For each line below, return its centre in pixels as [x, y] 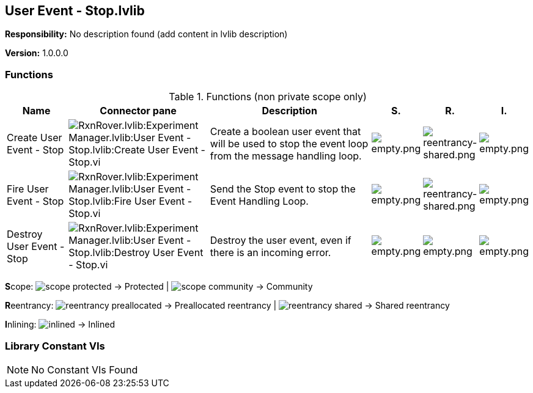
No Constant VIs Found [85, 369]
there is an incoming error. [270, 253]
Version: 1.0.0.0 [37, 53]
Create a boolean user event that [285, 132]
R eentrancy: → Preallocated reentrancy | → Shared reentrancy [227, 306]
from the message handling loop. [286, 156]
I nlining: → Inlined [60, 325]
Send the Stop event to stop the [283, 189]
